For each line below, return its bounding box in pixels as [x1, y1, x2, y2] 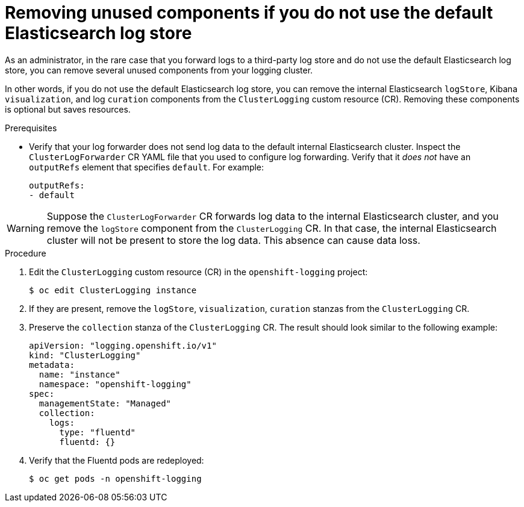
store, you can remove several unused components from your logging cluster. [5, 64, 313, 75]
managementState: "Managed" [39, 398, 172, 408]
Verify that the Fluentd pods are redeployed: [29, 455, 204, 465]
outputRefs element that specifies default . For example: [29, 161, 264, 172]
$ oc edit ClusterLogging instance [29, 285, 197, 295]
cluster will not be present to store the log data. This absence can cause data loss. [46, 234, 420, 246]
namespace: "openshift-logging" [39, 379, 192, 389]
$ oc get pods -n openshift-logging [29, 473, 202, 484]
